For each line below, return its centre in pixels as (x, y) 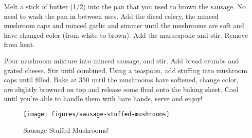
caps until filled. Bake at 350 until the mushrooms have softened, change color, (121, 80)
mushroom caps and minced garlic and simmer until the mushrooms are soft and (124, 25)
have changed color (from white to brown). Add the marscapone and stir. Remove (126, 35)
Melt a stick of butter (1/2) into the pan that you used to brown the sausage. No (125, 6)
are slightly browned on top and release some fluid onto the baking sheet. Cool (121, 89)
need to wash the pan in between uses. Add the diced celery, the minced (111, 16)
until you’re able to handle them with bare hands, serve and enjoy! (103, 99)
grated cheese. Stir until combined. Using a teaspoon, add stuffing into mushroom (126, 70)
